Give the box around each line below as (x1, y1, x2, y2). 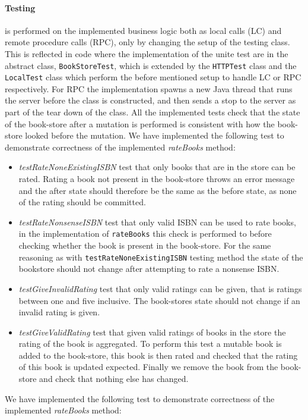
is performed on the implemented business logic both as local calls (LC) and (5, 24, 282, 36)
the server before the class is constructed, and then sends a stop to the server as (5, 94, 296, 106)
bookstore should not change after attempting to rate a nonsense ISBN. (18, 262, 280, 275)
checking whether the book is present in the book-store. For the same (18, 239, 271, 252)
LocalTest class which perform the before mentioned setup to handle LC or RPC (5, 71, 301, 83)
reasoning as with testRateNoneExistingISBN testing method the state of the (18, 250, 303, 263)
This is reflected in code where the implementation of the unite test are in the (5, 47, 288, 59)
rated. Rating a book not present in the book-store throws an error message (18, 173, 295, 185)
